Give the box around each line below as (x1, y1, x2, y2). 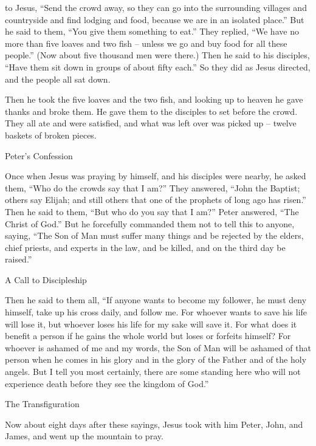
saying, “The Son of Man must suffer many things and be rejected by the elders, (5, 229, 304, 242)
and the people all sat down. (5, 72, 111, 85)
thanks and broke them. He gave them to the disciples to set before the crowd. (5, 105, 298, 117)
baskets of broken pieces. (5, 128, 97, 141)
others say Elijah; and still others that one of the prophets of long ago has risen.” (5, 193, 306, 206)
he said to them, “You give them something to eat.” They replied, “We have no (5, 25, 299, 38)
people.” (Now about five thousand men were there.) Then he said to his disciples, (5, 49, 310, 61)
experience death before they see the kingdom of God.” (5, 377, 209, 389)
